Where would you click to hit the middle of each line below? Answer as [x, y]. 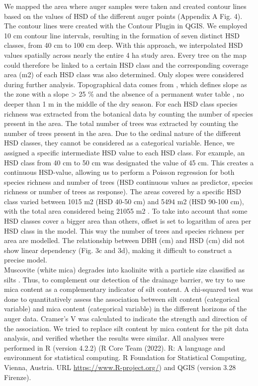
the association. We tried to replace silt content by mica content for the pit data [126, 328]
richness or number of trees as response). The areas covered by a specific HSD [123, 192]
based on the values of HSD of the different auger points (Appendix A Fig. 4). [123, 16]
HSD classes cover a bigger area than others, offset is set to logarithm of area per [128, 221]
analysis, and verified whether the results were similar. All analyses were [114, 338]
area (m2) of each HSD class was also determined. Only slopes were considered [124, 74]
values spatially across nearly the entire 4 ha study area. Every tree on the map [125, 55]
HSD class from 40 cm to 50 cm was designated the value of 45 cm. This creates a [129, 162]
